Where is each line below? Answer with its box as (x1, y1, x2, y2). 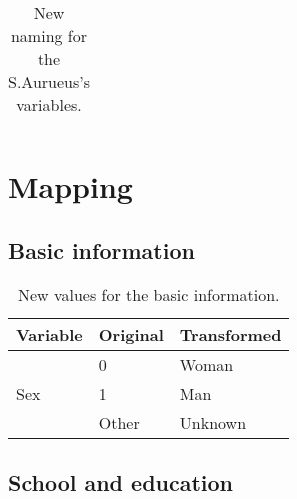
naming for (10, 24, 88, 47)
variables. (16, 93, 82, 116)
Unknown (179, 410, 247, 434)
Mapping (8, 166, 133, 207)
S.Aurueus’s (8, 70, 91, 93)
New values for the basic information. (17, 282, 280, 306)
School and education (8, 466, 234, 497)
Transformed (179, 322, 282, 346)
